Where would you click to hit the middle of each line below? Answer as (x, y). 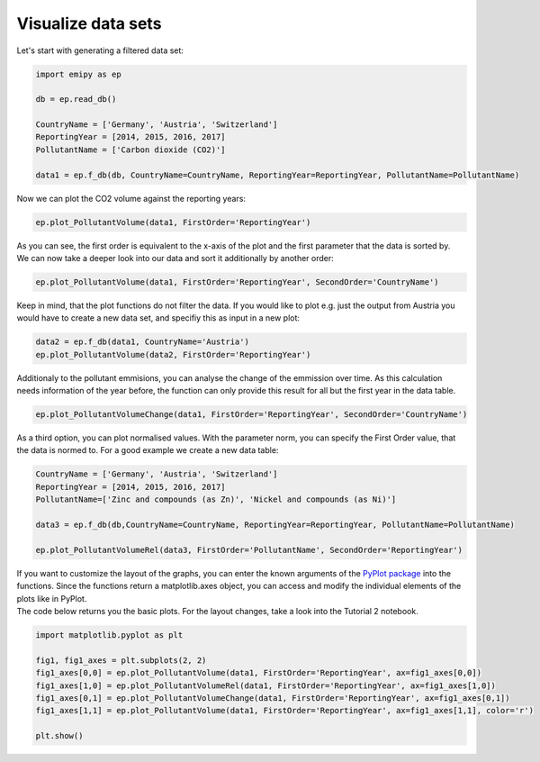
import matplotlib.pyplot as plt (109, 635)
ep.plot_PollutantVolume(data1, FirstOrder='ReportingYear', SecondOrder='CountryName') (238, 282)
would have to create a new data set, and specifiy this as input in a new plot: (158, 318)
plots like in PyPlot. (52, 598)
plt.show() (59, 736)
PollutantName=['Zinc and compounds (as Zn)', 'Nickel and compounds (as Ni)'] (216, 499)
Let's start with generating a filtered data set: (100, 50)
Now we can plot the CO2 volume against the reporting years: (131, 198)
